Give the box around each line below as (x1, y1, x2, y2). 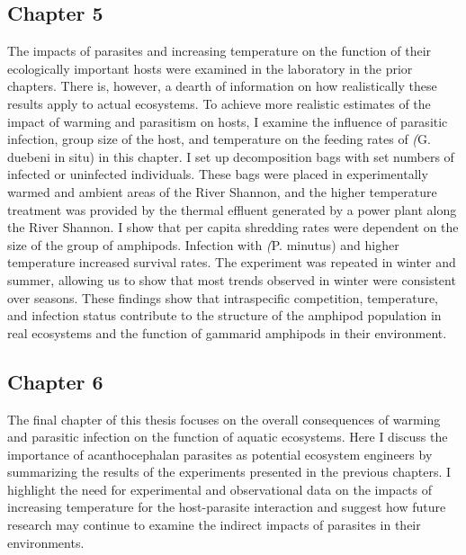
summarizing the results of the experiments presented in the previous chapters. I (7, 462, 452, 481)
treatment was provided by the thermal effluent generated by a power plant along (7, 200, 457, 219)
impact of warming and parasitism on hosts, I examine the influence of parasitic (7, 112, 448, 130)
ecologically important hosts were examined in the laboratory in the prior (7, 58, 413, 77)
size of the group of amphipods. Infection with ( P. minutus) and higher (7, 235, 399, 254)
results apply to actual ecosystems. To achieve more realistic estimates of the (7, 94, 431, 112)
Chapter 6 (7, 367, 103, 395)
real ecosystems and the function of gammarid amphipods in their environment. (7, 323, 447, 342)
